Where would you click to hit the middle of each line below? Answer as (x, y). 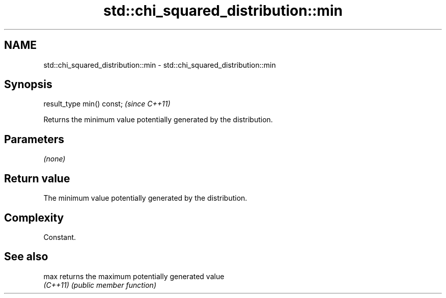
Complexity (34, 218)
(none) (54, 159)
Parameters (34, 139)
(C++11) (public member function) (100, 285)
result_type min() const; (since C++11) (107, 104)
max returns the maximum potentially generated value (134, 276)
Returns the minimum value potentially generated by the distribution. (158, 120)
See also (26, 257)
